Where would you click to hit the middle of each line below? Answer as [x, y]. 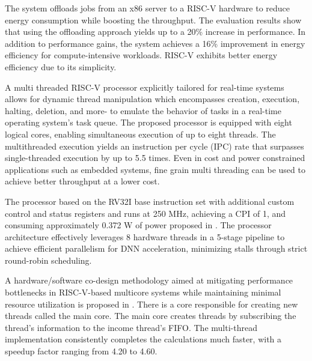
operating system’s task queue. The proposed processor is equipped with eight [148, 122]
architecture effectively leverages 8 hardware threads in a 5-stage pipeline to [145, 236]
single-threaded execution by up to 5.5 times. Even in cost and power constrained [155, 158]
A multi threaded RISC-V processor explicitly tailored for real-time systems [145, 87]
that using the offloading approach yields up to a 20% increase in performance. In [155, 32]
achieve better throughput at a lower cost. [82, 181]
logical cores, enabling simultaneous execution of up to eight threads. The [140, 134]
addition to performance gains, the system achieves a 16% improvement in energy [155, 43]
